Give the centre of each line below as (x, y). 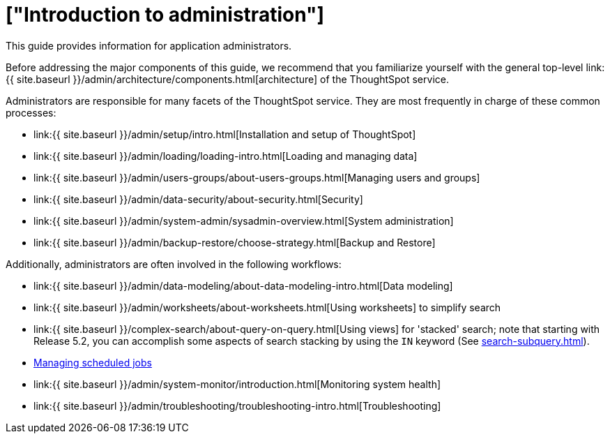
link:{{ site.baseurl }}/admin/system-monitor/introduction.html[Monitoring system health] (237, 384)
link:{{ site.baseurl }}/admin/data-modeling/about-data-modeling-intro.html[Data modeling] (243, 285)
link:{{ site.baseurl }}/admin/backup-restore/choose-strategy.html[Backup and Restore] (235, 242)
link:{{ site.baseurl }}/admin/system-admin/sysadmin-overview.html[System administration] (244, 221)
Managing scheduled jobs (93, 362)
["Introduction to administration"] (165, 15)
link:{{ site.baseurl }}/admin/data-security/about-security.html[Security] (198, 199)
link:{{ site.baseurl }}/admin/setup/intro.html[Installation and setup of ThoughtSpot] (225, 134)
